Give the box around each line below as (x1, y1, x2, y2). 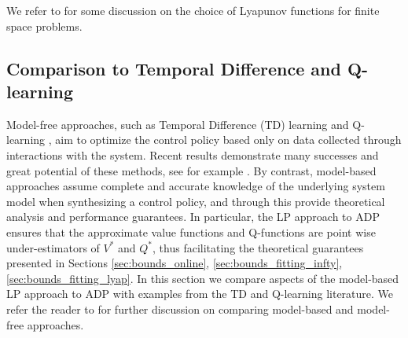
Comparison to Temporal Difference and (6, 56, 341, 80)
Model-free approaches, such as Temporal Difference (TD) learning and (6, 116, 349, 132)
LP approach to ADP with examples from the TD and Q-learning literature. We (6, 285, 394, 302)
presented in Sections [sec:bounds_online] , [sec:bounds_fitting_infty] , (6, 255, 343, 271)
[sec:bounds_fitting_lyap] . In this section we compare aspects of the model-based (6, 270, 399, 286)
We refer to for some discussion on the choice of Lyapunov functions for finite (6, 2, 380, 18)
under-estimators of (6, 239, 100, 255)
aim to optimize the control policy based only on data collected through (55, 131, 402, 148)
